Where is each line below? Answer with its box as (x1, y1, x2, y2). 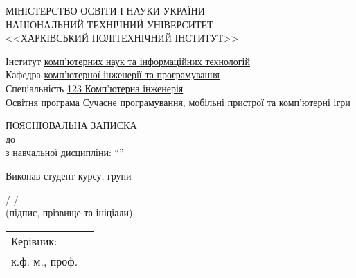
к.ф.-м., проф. (11, 252, 78, 269)
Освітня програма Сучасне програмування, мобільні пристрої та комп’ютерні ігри (6, 94, 350, 109)
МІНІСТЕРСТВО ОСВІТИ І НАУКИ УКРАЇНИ (6, 3, 205, 17)
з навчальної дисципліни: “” (6, 145, 124, 159)
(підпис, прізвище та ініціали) (6, 205, 133, 220)
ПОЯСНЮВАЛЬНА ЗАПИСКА (6, 118, 137, 132)
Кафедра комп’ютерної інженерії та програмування (6, 67, 220, 82)
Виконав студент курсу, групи (6, 168, 132, 182)
